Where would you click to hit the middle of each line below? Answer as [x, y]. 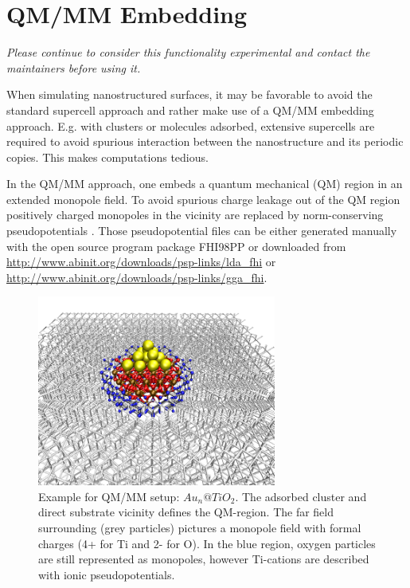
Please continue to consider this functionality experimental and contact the [188, 52]
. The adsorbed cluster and [301, 496]
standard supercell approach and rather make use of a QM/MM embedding [190, 110]
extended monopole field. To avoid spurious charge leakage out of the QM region [203, 199]
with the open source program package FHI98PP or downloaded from [176, 246]
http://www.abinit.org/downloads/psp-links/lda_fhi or [141, 262]
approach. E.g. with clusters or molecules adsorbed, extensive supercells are [191, 125]
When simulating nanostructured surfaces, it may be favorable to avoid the [189, 94]
